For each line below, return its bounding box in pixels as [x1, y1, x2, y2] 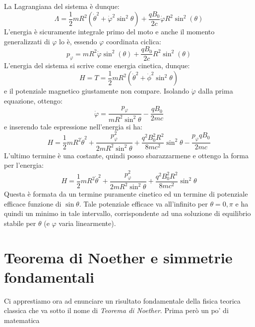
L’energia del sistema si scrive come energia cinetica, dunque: [4, 60, 190, 71]
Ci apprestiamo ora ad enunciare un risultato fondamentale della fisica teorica [4, 295, 241, 306]
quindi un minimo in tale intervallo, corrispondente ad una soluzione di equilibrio [4, 208, 251, 218]
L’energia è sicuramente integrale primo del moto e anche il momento [4, 26, 215, 37]
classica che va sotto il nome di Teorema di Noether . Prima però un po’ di [4, 305, 229, 316]
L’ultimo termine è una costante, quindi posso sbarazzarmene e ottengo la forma [4, 150, 249, 160]
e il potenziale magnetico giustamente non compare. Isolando [4, 86, 190, 96]
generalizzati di [4, 36, 50, 46]
